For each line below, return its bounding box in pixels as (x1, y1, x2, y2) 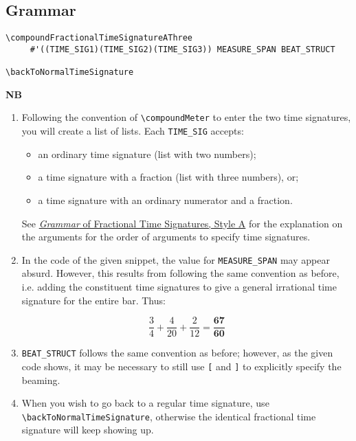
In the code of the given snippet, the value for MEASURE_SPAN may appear (21, 252, 330, 267)
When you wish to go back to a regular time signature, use (21, 396, 269, 410)
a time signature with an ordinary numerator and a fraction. (38, 192, 293, 207)
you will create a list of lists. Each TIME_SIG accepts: (21, 124, 244, 138)
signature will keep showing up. (21, 422, 154, 437)
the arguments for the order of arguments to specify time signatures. (21, 229, 311, 244)
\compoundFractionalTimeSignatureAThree (5, 33, 193, 43)
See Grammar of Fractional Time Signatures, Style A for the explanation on (21, 216, 343, 230)
